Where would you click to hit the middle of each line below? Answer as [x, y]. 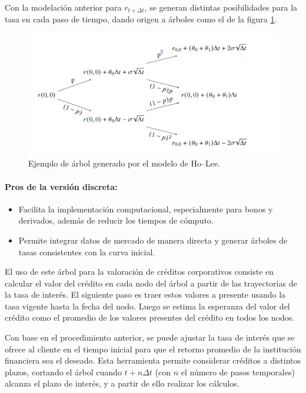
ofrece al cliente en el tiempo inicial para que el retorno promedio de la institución [153, 349]
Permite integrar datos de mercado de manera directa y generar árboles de [153, 240]
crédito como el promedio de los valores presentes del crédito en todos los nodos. [150, 317]
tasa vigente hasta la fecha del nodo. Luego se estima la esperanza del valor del [147, 306]
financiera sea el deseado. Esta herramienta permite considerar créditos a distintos [153, 360]
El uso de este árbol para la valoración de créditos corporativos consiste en [139, 272]
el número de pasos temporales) [238, 372]
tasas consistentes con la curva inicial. [87, 252]
